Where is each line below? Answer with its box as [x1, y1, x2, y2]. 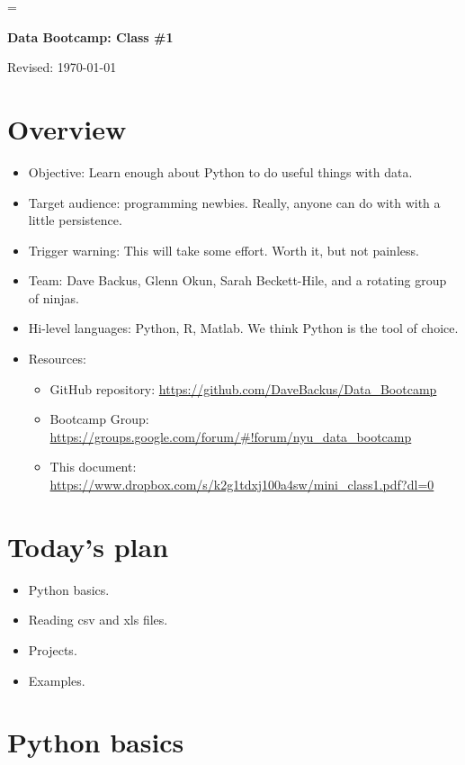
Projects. [28, 640, 77, 659]
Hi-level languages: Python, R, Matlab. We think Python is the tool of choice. [28, 319, 459, 337]
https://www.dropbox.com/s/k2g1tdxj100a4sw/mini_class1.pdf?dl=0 [49, 475, 434, 494]
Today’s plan [7, 527, 169, 564]
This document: [49, 457, 137, 476]
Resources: [28, 349, 86, 368]
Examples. [28, 670, 85, 689]
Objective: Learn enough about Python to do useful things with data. [28, 162, 413, 181]
